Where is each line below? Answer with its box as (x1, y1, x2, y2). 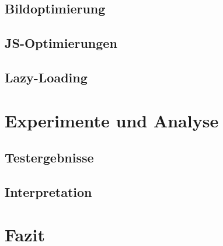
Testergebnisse (5, 148, 94, 167)
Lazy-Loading (5, 68, 88, 86)
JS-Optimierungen (5, 34, 117, 52)
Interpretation (5, 182, 92, 200)
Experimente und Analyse (5, 108, 219, 132)
